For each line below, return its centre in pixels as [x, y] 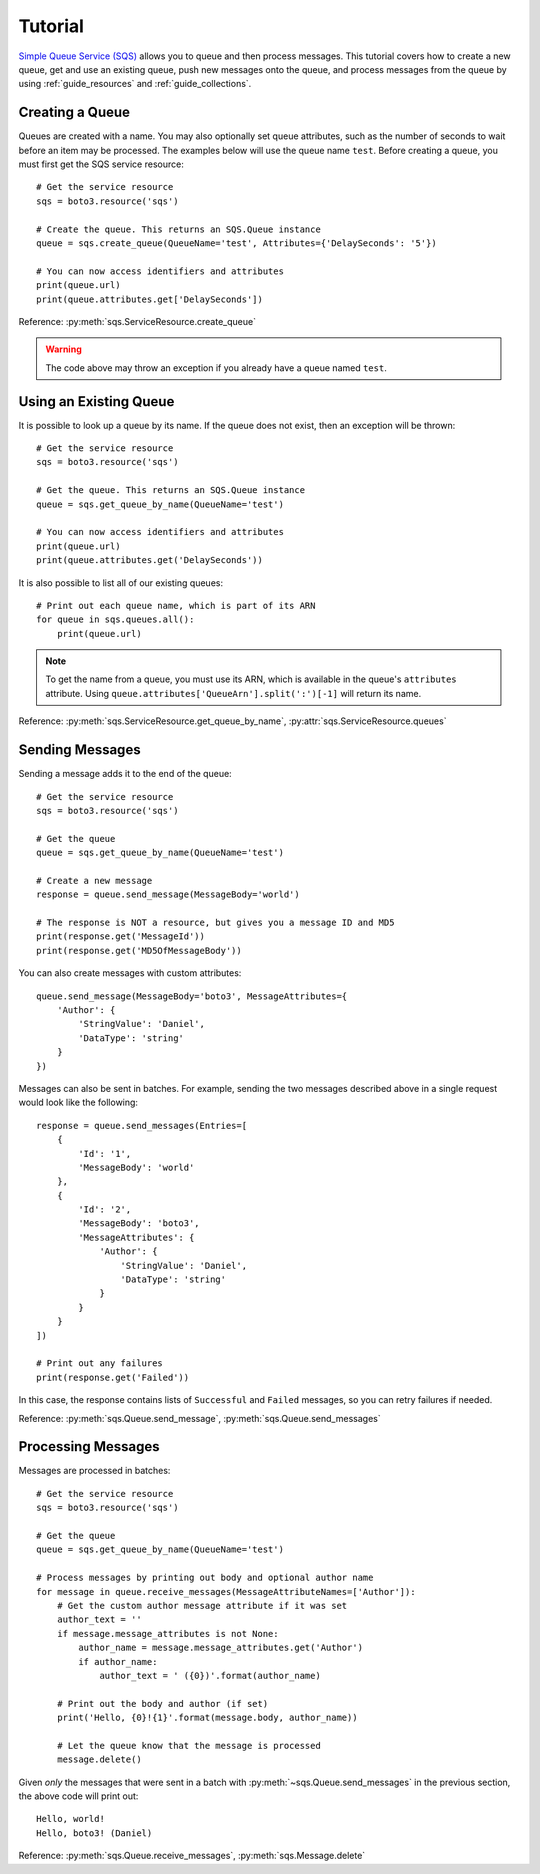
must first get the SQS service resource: [101, 164]
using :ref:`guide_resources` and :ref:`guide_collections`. [135, 84]
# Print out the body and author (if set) [162, 1703]
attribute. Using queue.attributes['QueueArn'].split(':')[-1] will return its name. [233, 693]
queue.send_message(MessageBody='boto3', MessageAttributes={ [192, 996]
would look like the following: [78, 1102]
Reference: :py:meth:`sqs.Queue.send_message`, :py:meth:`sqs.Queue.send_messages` [199, 1418]
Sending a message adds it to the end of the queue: [125, 774]
